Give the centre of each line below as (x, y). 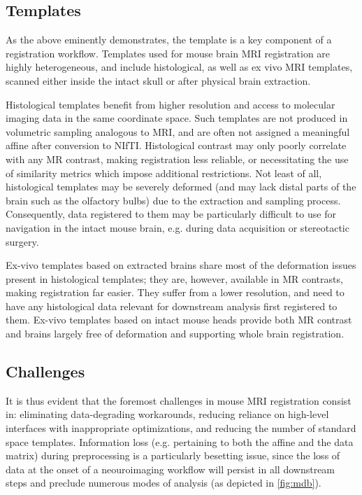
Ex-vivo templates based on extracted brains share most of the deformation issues (181, 265)
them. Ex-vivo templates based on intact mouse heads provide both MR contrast (179, 320)
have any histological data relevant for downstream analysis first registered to (172, 306)
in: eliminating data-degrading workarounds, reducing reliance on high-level (167, 414)
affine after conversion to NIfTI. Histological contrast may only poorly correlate (176, 145)
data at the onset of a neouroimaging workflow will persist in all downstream (171, 469)
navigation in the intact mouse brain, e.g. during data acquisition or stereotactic (178, 227)
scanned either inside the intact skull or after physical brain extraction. (158, 80)
